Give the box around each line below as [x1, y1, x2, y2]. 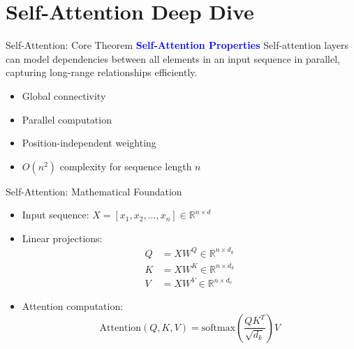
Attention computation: [22, 299, 124, 313]
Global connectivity [22, 88, 106, 103]
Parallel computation [22, 112, 112, 126]
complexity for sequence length [59, 158, 192, 173]
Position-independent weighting [22, 135, 156, 150]
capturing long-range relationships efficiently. [6, 65, 198, 80]
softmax [201, 322, 236, 333]
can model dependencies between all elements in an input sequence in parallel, [6, 51, 340, 66]
